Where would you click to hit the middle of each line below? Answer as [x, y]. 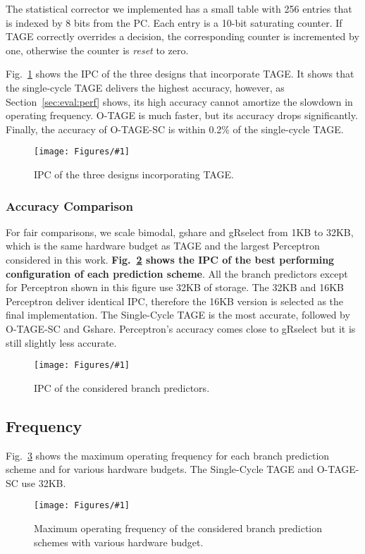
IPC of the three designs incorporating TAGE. [134, 174]
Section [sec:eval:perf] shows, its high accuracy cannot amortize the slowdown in [179, 101]
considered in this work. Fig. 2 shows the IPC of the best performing [170, 259]
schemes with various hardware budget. [119, 542]
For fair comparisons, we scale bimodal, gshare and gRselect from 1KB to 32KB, [180, 232]
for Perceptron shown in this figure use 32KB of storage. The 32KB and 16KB [175, 287]
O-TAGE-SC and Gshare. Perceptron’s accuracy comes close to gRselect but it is [181, 328]
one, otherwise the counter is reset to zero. [97, 50]
